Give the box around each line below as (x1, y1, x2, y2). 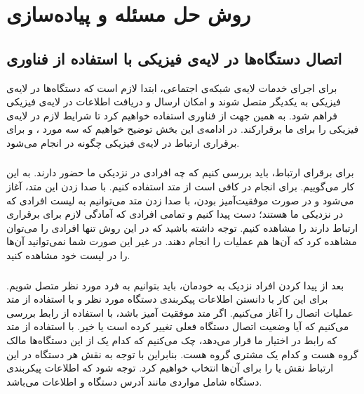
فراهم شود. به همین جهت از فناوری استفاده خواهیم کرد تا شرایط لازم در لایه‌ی (6, 107, 337, 122)
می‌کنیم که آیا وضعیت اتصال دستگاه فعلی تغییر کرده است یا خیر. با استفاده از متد (6, 319, 349, 334)
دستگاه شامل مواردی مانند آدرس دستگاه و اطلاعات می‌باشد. (6, 374, 262, 388)
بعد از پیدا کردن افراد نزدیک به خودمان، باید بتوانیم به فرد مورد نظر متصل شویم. (6, 277, 344, 292)
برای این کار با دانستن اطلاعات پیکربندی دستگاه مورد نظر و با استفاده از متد (6, 291, 328, 306)
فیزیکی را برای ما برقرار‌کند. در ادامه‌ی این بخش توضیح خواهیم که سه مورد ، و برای (6, 122, 359, 136)
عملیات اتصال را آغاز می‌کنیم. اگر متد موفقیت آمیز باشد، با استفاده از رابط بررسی (6, 305, 353, 320)
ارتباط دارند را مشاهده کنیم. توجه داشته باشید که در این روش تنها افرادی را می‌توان (6, 220, 358, 235)
